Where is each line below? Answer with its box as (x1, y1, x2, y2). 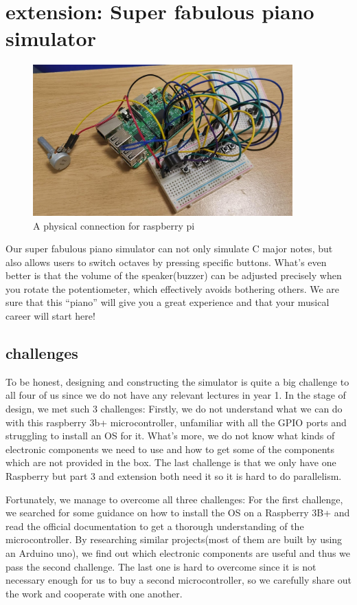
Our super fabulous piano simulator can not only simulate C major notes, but (5, 241, 333, 256)
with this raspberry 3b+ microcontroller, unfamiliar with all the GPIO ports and (5, 415, 347, 429)
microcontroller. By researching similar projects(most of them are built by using (5, 532, 343, 547)
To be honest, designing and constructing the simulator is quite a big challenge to (5, 374, 349, 388)
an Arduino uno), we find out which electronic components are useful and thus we (5, 545, 351, 560)
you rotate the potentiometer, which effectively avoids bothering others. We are (5, 281, 340, 296)
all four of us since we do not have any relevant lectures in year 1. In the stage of (5, 388, 346, 402)
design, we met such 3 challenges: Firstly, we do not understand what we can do (5, 401, 343, 416)
